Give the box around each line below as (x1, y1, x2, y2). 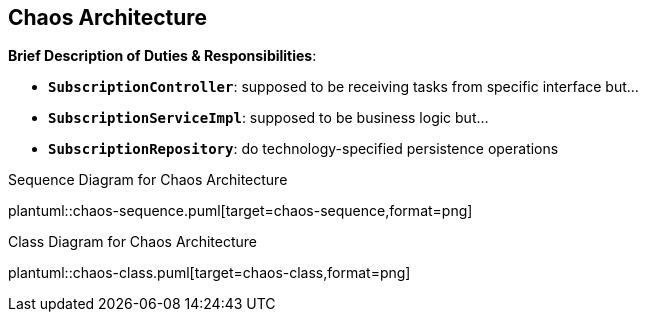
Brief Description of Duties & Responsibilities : (8, 47, 317, 65)
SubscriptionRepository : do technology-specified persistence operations (48, 140, 559, 158)
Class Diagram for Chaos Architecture (8, 233, 257, 251)
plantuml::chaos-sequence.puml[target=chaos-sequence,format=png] (8, 202, 473, 220)
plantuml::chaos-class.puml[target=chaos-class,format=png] (8, 264, 411, 282)
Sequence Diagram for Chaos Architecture (8, 171, 288, 189)
